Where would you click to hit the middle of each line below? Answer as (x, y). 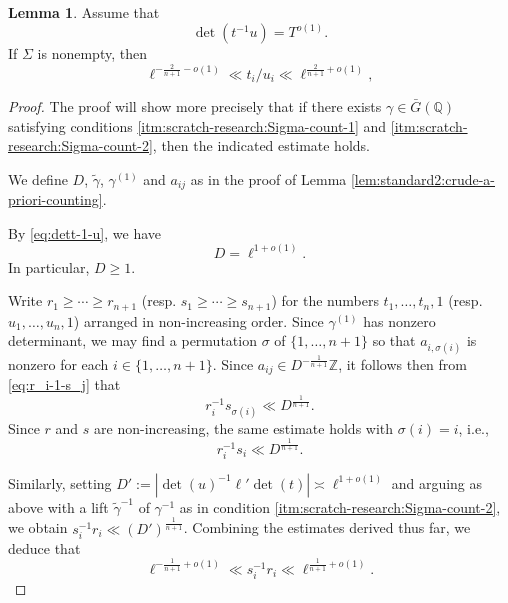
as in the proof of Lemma (268, 178)
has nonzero (399, 320)
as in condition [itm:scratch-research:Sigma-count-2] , (340, 506)
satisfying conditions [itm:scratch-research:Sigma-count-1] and (197, 125)
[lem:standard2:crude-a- (423, 178)
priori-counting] (55, 199)
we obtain (38, 527)
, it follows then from (402, 364)
